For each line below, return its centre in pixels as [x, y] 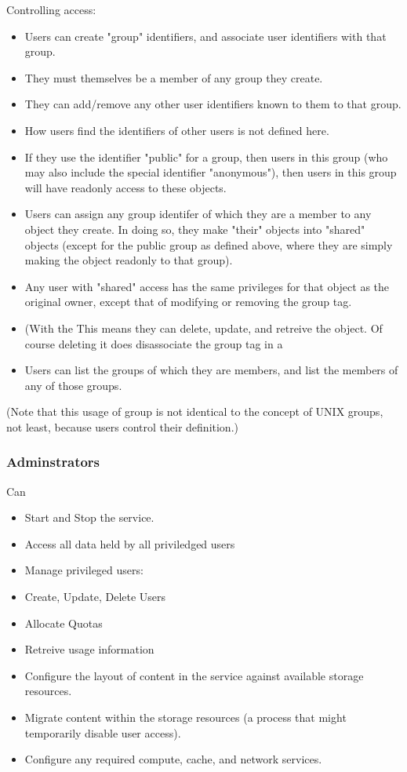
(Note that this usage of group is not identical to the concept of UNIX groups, [195, 411]
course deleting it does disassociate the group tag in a [154, 343]
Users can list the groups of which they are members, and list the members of [211, 370]
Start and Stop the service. [89, 517]
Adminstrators [53, 462]
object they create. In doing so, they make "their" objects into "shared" [195, 229]
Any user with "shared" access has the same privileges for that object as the [207, 286]
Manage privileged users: [84, 570]
